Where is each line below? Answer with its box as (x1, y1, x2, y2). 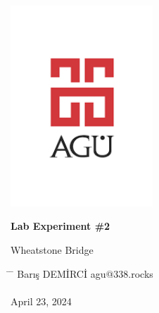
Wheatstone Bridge (11, 242, 94, 257)
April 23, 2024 (11, 293, 72, 308)
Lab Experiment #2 (11, 219, 110, 233)
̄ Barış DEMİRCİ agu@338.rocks (11, 266, 153, 281)
